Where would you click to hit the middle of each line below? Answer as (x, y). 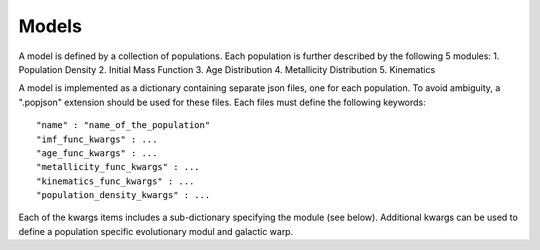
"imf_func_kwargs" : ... (97, 139)
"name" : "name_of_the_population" (123, 125)
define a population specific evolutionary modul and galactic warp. (156, 231)
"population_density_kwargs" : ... (123, 195)
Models (50, 26)
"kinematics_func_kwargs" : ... (115, 181)
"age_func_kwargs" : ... (97, 153)
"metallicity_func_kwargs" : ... (118, 167)
